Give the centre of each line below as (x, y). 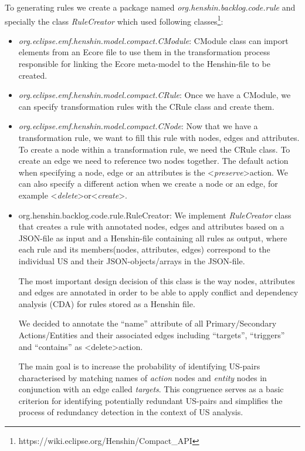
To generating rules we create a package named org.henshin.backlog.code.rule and (150, 7)
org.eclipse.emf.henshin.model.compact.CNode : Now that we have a (138, 126)
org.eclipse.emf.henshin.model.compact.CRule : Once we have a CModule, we (155, 95)
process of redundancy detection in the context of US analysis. (131, 412)
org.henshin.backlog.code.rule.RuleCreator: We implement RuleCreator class (155, 215)
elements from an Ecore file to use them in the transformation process (144, 52)
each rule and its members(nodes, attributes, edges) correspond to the (144, 249)
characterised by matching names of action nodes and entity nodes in (143, 377)
